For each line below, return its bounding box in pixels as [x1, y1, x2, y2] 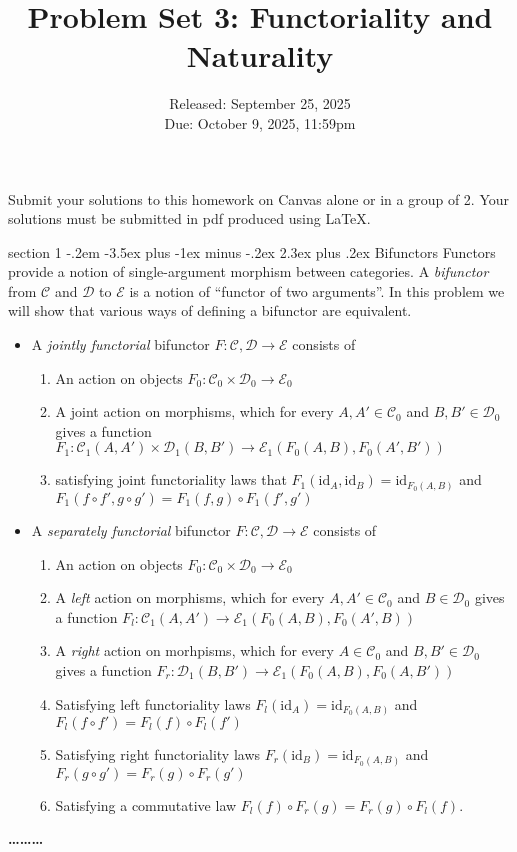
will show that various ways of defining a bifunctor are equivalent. [8, 300, 412, 321]
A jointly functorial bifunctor [31, 334, 210, 355]
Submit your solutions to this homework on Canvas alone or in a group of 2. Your [8, 188, 510, 209]
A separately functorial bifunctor [31, 519, 231, 540]
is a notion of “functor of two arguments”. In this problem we [129, 280, 505, 301]
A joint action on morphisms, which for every [55, 401, 334, 422]
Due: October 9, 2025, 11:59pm [164, 112, 356, 133]
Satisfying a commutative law [55, 794, 237, 815]
